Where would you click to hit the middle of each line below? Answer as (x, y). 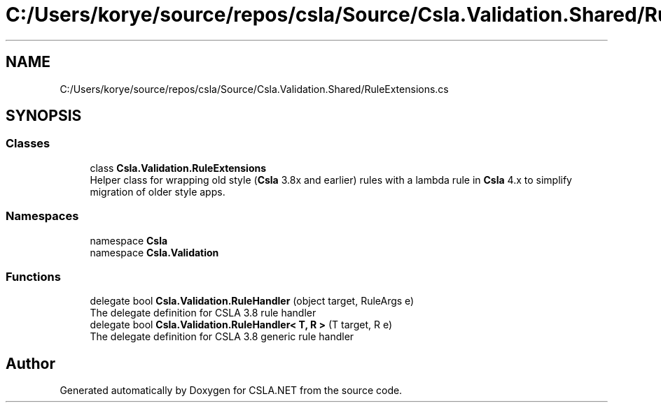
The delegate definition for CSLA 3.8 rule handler (203, 313)
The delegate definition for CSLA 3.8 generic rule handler (222, 337)
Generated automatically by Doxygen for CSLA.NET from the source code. (231, 391)
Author (30, 363)
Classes (28, 144)
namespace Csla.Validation (154, 252)
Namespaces (42, 216)
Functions (33, 276)
